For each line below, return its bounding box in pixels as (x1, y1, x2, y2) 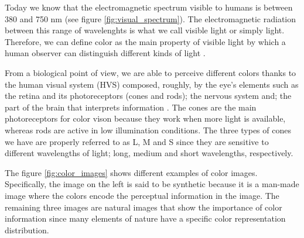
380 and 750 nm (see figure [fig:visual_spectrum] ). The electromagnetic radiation (5, 12, 296, 25)
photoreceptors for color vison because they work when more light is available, (5, 112, 286, 125)
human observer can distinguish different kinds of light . (5, 47, 206, 59)
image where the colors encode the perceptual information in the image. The (5, 189, 279, 201)
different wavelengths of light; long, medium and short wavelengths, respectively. (5, 147, 293, 159)
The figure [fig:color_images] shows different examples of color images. (5, 166, 258, 178)
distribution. (5, 223, 49, 236)
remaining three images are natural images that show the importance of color (5, 201, 282, 213)
